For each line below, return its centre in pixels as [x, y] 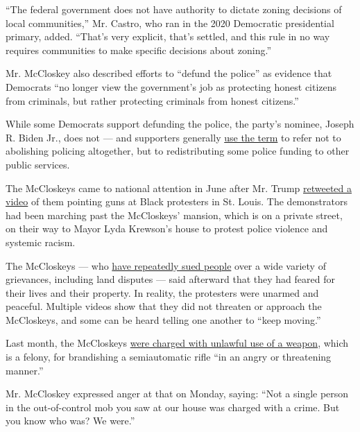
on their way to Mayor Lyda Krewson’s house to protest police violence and [167, 228]
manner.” [25, 370]
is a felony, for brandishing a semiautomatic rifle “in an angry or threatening [169, 357]
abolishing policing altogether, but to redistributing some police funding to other [178, 151]
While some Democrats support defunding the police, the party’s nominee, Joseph [180, 124]
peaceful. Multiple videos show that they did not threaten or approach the [164, 306]
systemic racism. [41, 242]
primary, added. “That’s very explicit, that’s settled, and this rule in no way [168, 36]
